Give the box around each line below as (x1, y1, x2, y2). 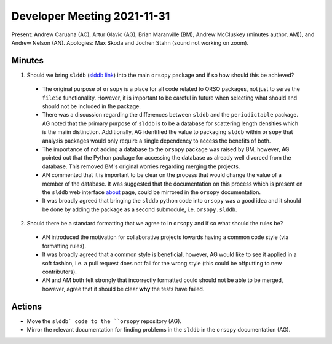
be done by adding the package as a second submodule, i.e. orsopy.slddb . (42, 206, 237, 213)
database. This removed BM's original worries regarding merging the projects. (42, 163, 240, 170)
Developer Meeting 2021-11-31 (11, 9, 170, 23)
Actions (11, 301, 42, 311)
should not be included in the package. (42, 103, 141, 110)
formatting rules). (42, 242, 86, 249)
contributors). (42, 268, 77, 276)
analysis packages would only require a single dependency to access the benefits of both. (42, 137, 271, 144)
